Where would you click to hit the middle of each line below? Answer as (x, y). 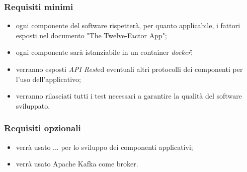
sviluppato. (33, 105)
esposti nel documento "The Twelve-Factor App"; (91, 35)
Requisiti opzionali (43, 128)
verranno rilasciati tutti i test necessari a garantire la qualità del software (129, 96)
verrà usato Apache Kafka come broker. (77, 164)
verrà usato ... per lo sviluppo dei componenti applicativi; (104, 147)
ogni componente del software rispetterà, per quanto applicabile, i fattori (128, 25)
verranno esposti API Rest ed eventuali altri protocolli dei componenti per (129, 69)
